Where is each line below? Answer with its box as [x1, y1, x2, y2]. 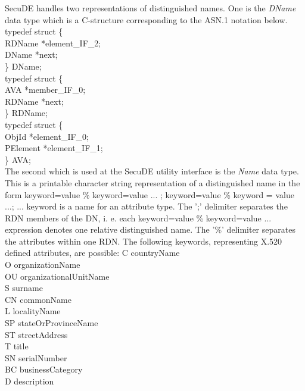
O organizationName [5, 258, 80, 271]
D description [5, 375, 54, 387]
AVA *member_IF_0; [5, 83, 86, 96]
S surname [5, 281, 43, 294]
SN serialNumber [5, 351, 67, 364]
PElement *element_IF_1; [5, 142, 103, 154]
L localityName [5, 305, 61, 317]
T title [5, 340, 29, 352]
